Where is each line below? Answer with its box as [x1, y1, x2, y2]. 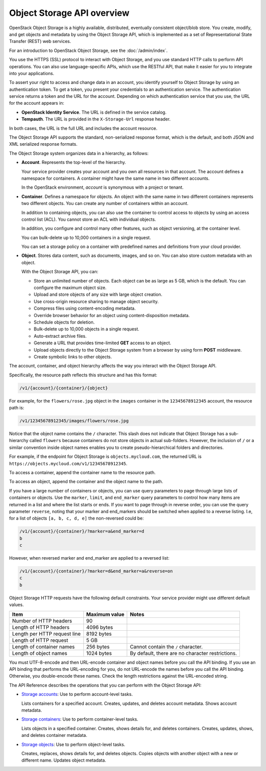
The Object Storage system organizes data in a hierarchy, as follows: [9, 150, 149, 156]
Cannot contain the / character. [130, 643, 203, 650]
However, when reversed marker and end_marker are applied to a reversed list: [9, 555, 169, 561]
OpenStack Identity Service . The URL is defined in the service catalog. [21, 109, 167, 115]
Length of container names [12, 643, 75, 650]
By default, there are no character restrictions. [130, 649, 237, 656]
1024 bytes [86, 649, 112, 656]
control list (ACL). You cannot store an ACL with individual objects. [21, 216, 156, 222]
